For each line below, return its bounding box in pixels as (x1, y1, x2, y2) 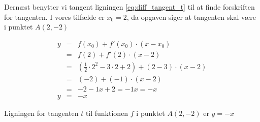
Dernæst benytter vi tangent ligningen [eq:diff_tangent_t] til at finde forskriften (4, 2, 255, 12)
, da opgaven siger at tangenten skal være (126, 11, 256, 22)
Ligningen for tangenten (4, 107, 79, 118)
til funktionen (85, 107, 128, 118)
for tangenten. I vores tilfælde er (4, 11, 105, 22)
